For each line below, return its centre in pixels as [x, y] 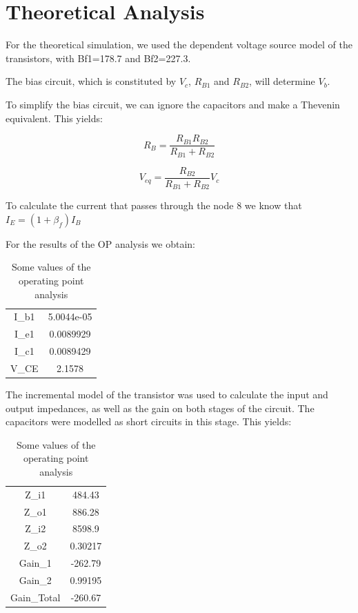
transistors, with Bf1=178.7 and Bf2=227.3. [98, 58]
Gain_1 [35, 563]
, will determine [282, 81]
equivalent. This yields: [54, 118]
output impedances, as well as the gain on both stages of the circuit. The [160, 408]
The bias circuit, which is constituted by [91, 81]
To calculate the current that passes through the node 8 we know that [154, 205]
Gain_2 [35, 580]
